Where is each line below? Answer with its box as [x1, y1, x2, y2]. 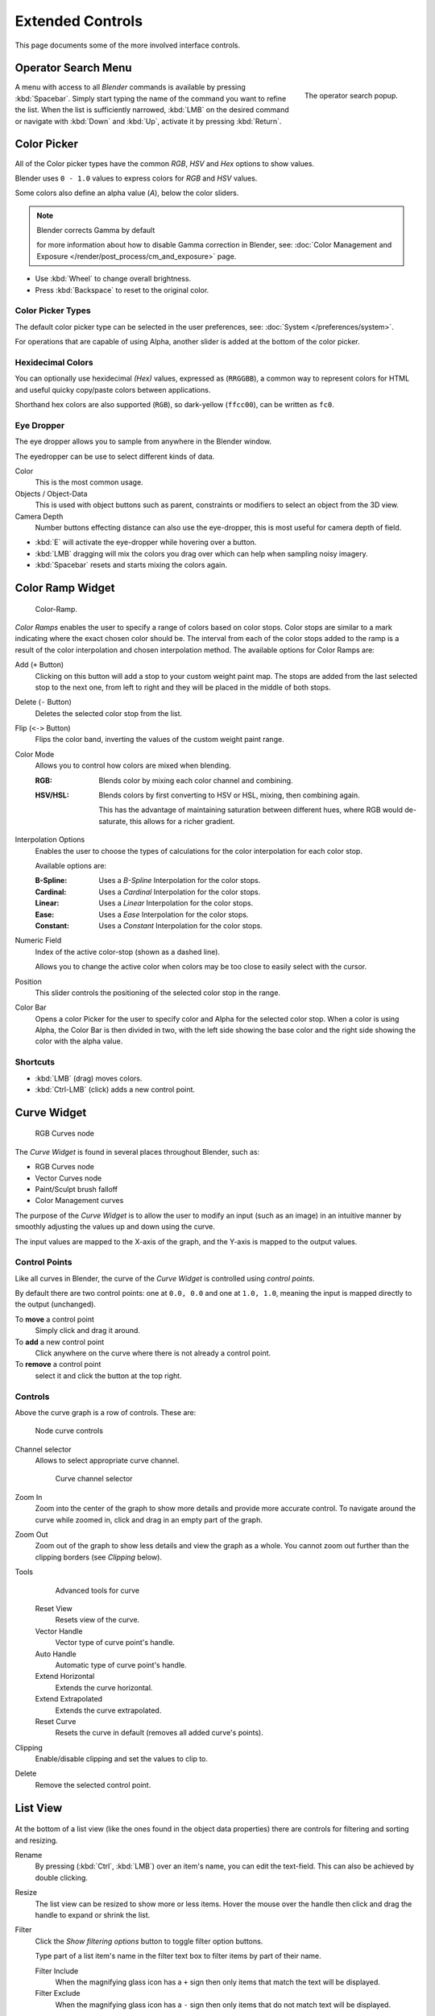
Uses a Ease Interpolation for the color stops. [98, 910, 249, 919]
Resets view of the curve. [55, 1615, 140, 1625]
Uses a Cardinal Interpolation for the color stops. [98, 887, 261, 897]
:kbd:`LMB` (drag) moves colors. [35, 1073, 143, 1083]
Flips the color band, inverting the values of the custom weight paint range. [35, 735, 285, 744]
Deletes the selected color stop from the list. [35, 708, 183, 718]
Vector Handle [35, 1626, 83, 1636]
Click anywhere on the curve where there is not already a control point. [35, 1348, 271, 1358]
